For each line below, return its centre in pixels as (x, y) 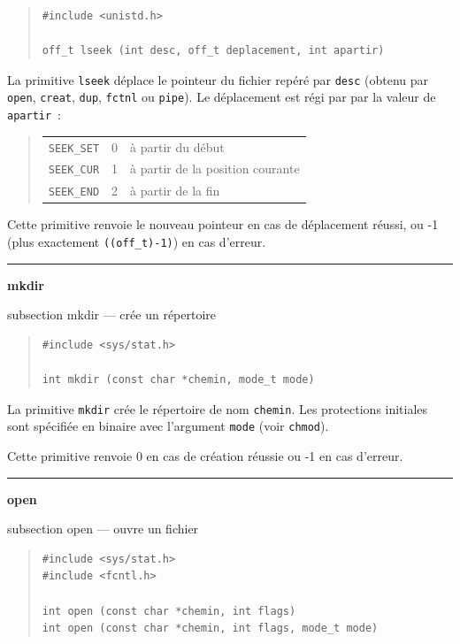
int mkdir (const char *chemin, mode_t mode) (178, 380)
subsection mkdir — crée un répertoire (112, 314)
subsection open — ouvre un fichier (103, 529)
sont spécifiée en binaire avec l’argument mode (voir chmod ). (168, 426)
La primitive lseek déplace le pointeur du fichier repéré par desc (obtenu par (218, 79)
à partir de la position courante (215, 169)
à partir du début (177, 146)
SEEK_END (74, 192)
